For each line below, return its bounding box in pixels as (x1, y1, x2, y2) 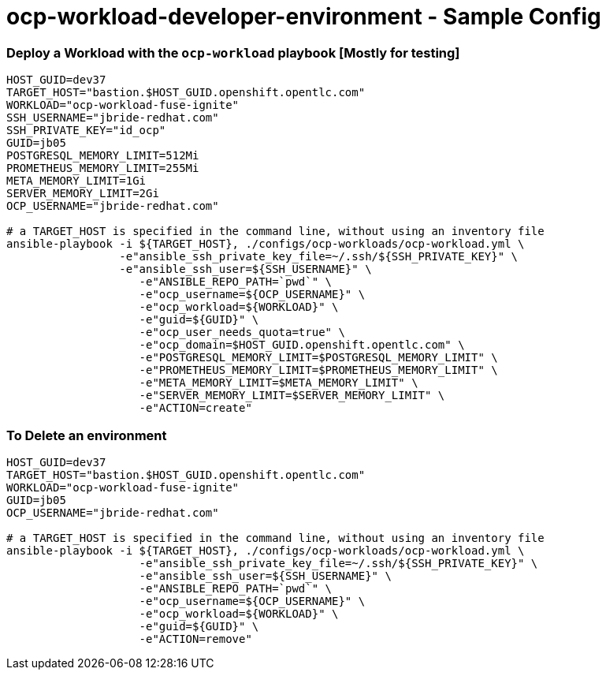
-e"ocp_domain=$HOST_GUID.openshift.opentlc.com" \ (139, 338, 465, 352)
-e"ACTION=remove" (139, 632, 252, 645)
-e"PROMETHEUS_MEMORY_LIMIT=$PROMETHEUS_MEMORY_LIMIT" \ (139, 364, 498, 377)
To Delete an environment (6, 427, 167, 443)
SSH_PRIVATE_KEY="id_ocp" (6, 124, 166, 137)
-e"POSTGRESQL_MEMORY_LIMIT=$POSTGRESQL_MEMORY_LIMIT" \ (139, 351, 498, 364)
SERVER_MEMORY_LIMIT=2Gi (6, 187, 159, 200)
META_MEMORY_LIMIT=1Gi (6, 174, 147, 188)
